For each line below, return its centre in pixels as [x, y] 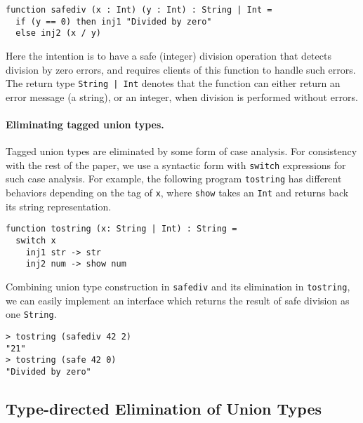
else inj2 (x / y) [59, 33]
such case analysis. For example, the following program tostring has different [174, 179]
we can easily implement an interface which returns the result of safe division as [178, 300]
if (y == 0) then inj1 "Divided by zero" [114, 21]
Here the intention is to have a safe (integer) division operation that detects [169, 55]
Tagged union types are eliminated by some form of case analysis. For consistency [181, 151]
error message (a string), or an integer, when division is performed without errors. [182, 96]
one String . [31, 314]
